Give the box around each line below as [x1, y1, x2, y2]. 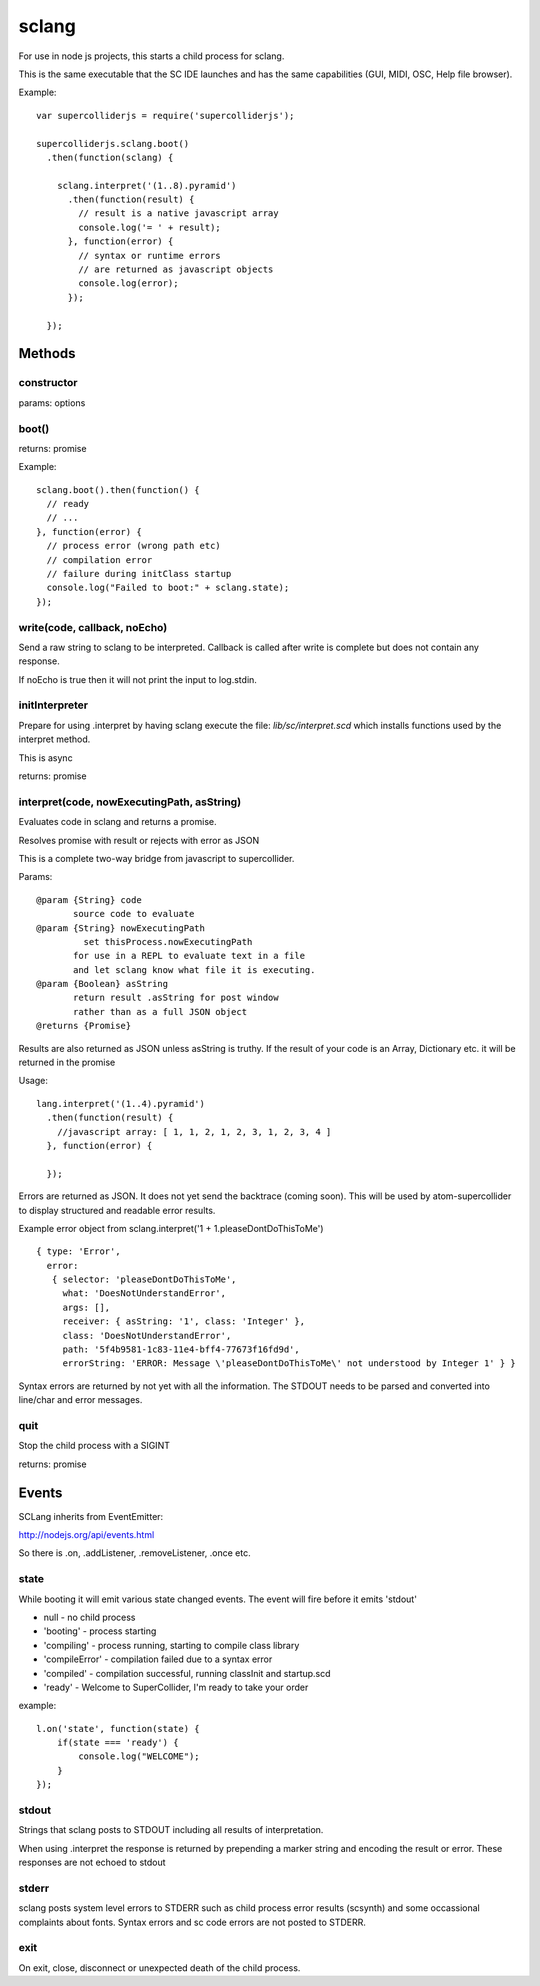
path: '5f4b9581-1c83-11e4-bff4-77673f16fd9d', [62, 1344, 300, 1355]
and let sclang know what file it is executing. [73, 964, 316, 975]
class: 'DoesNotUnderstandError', [62, 1330, 232, 1341]
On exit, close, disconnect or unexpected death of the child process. [18, 1961, 301, 1974]
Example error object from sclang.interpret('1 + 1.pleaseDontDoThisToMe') [18, 1222, 324, 1234]
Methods [18, 345, 76, 362]
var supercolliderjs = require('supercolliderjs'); [36, 110, 295, 121]
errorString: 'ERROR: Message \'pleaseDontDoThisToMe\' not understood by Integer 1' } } [62, 1358, 517, 1369]
